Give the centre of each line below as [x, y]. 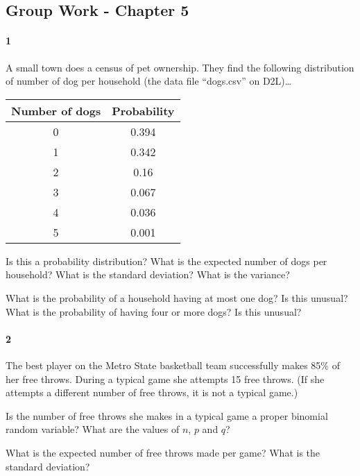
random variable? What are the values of [93, 429]
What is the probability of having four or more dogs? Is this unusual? [154, 311]
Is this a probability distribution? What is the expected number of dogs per [166, 261]
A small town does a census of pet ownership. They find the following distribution [180, 67]
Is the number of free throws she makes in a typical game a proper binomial [167, 415]
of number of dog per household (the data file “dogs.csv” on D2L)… [149, 81]
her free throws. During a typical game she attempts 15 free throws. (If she [165, 379]
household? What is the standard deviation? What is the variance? [148, 274]
